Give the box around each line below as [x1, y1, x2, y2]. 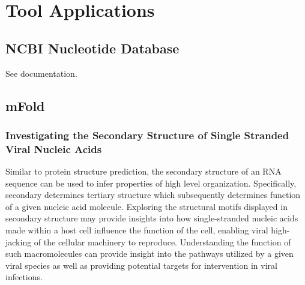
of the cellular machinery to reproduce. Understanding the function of [34, 235, 291, 248]
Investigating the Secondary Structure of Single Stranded [5, 127, 289, 142]
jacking [5, 235, 32, 248]
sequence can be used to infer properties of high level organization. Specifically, [5, 176, 297, 189]
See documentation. [5, 67, 77, 79]
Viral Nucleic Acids [5, 141, 102, 156]
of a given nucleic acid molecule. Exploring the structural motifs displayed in [5, 200, 288, 212]
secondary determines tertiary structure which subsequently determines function [5, 188, 301, 201]
